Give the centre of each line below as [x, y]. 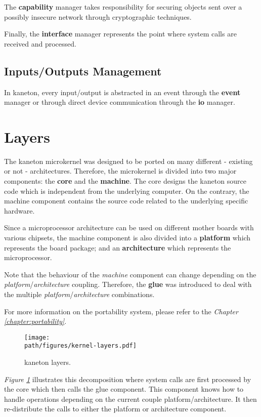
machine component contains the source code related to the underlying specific [126, 201]
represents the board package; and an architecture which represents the [118, 247]
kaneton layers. [48, 362]
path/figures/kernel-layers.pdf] [80, 346]
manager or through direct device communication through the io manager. [120, 102]
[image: [37, 337]
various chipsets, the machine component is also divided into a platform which [127, 238]
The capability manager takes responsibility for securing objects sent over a [123, 7]
